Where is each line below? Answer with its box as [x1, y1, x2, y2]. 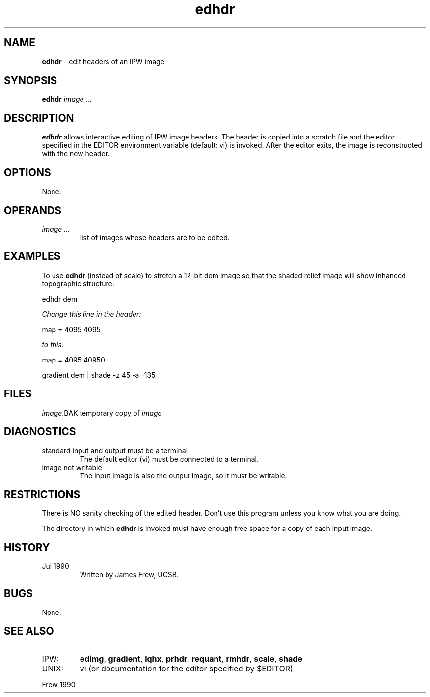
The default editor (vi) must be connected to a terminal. [80, 454, 259, 463]
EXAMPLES [4, 250, 61, 263]
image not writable [42, 463, 102, 472]
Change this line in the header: [42, 309, 141, 318]
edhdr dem [42, 294, 78, 303]
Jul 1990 [42, 562, 69, 571]
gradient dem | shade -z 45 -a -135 [42, 370, 156, 379]
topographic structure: [42, 279, 114, 288]
